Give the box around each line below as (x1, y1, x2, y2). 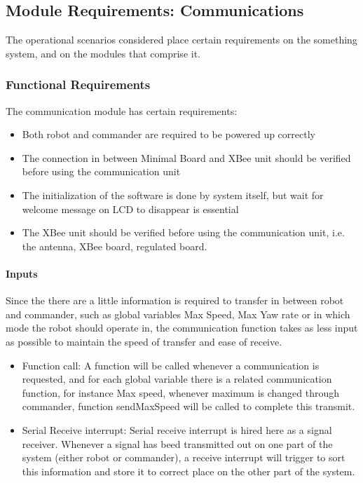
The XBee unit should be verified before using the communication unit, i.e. (22, 225, 345, 240)
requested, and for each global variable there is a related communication (22, 372, 332, 386)
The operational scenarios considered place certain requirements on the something (6, 32, 357, 47)
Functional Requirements (6, 76, 151, 93)
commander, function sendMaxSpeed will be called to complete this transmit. (22, 399, 355, 414)
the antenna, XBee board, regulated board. (22, 238, 207, 253)
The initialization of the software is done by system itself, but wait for (22, 187, 324, 202)
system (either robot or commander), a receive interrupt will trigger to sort (22, 450, 345, 465)
